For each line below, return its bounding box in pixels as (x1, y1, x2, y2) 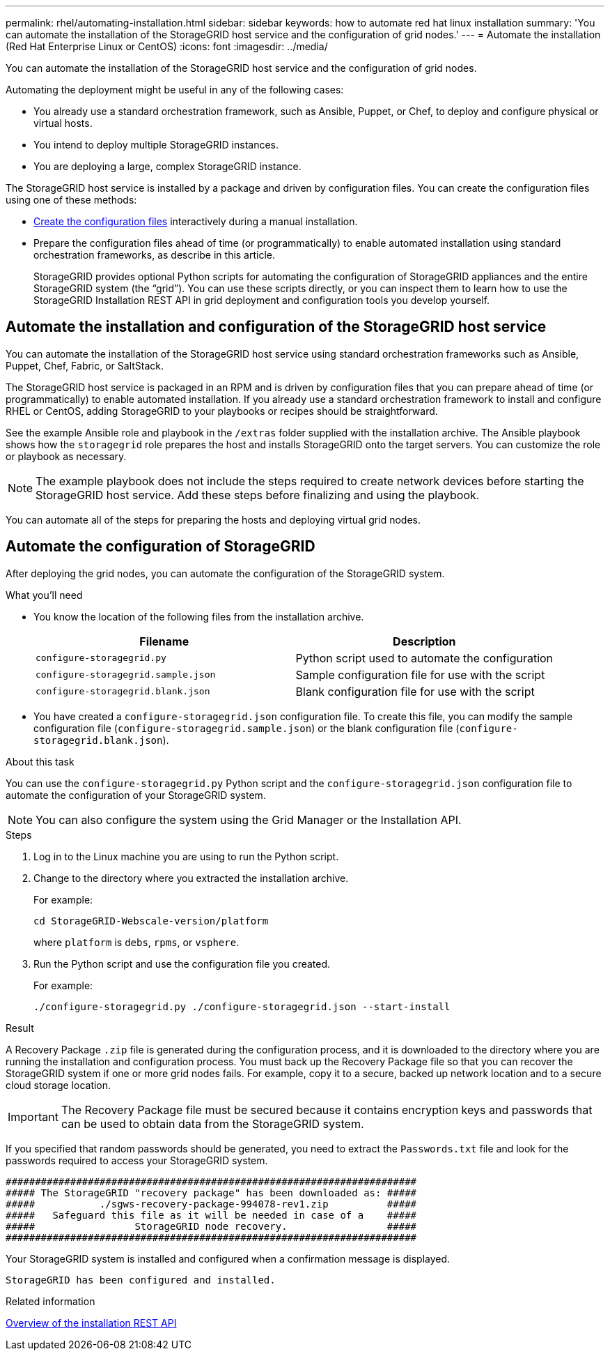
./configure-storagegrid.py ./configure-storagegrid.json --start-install (33, 1000, 451, 1012)
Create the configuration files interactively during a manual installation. (33, 215, 358, 227)
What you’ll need (6, 588, 83, 601)
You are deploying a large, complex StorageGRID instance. (33, 160, 302, 172)
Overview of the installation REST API (6, 1316, 177, 1329)
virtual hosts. (33, 117, 93, 129)
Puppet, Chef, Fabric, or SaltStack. (6, 359, 164, 372)
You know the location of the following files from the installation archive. (33, 610, 364, 623)
